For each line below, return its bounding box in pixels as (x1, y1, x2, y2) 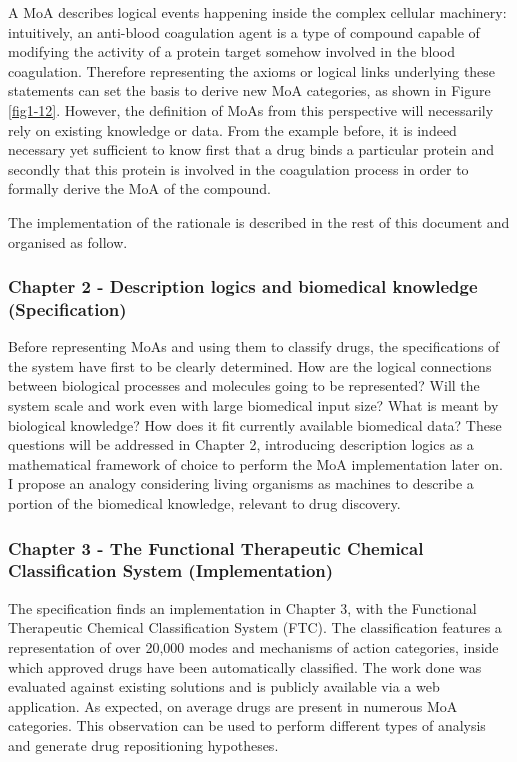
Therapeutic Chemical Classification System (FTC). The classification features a (8, 617, 502, 638)
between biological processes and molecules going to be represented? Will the (8, 375, 480, 396)
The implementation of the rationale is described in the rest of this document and (8, 211, 510, 232)
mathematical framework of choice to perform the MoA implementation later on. (8, 453, 503, 474)
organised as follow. (8, 231, 128, 252)
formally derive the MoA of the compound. (8, 178, 271, 199)
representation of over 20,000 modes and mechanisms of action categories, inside (8, 636, 499, 657)
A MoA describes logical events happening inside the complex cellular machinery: (8, 2, 507, 22)
